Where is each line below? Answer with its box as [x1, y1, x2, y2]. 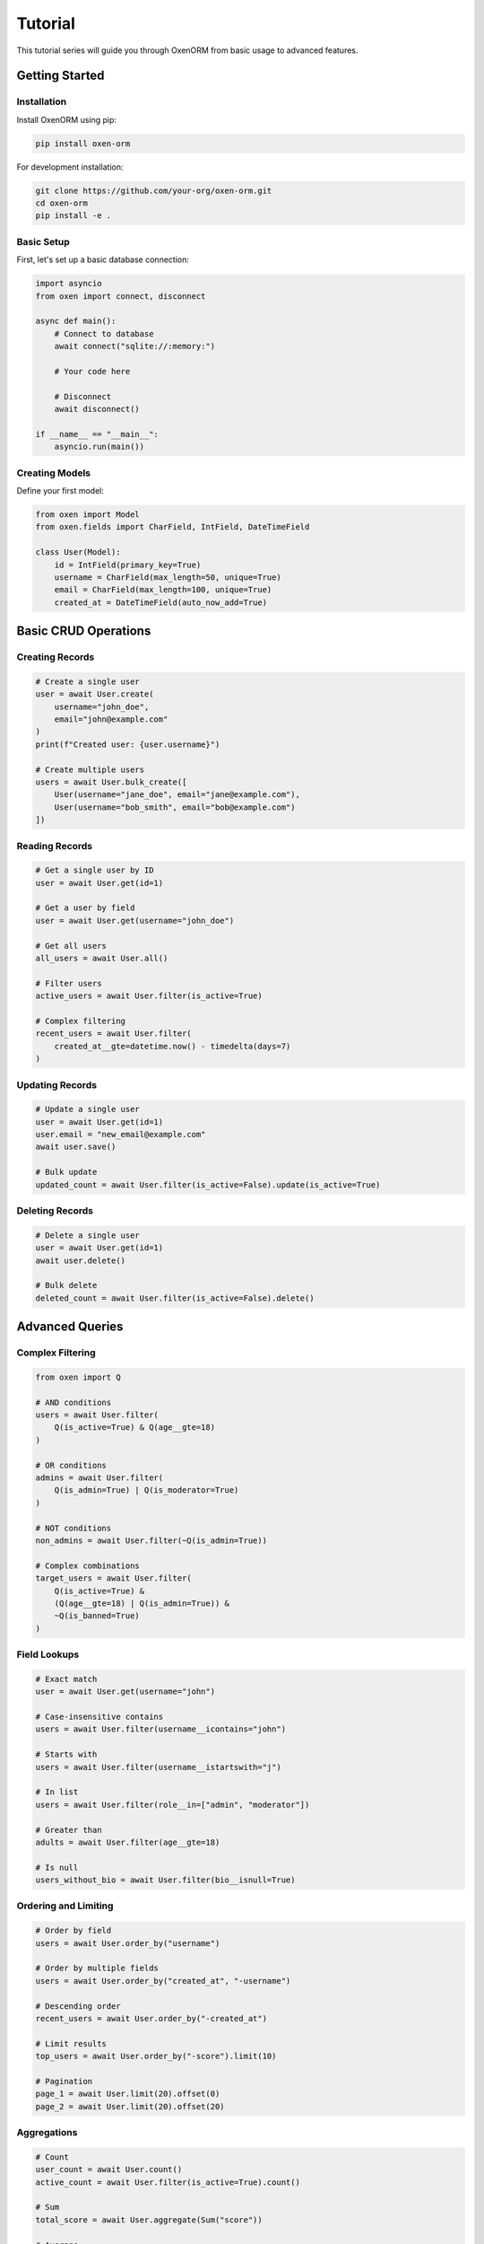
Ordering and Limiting [16, 1899, 114, 1912]
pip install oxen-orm [35, 138, 131, 148]
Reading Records [16, 839, 93, 852]
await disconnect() [54, 404, 141, 415]
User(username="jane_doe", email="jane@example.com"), [54, 790, 300, 800]
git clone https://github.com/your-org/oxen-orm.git [35, 185, 272, 196]
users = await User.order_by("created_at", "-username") [35, 1976, 291, 1985]
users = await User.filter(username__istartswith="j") [35, 1762, 281, 1772]
